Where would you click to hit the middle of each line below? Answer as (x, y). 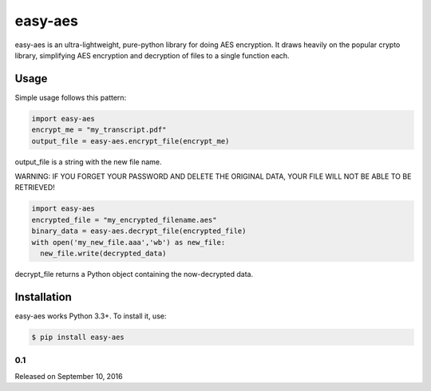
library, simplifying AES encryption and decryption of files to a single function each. (152, 55)
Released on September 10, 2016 (69, 376)
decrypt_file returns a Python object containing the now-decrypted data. (134, 274)
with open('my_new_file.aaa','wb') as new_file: (129, 242)
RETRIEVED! (35, 188)
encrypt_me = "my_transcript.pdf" (99, 130)
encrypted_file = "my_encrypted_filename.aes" (124, 220)
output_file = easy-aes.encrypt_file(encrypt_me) (130, 141)
